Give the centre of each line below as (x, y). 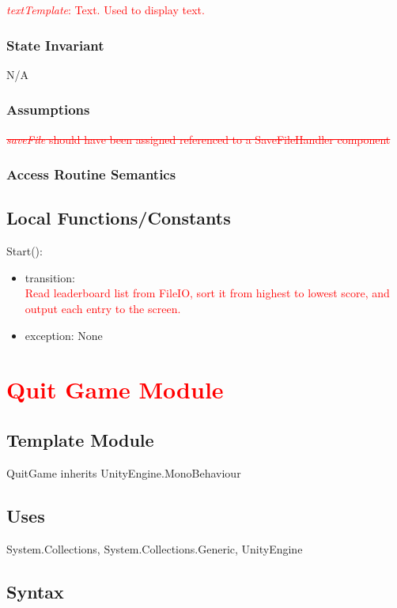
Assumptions (48, 110)
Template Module (80, 440)
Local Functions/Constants (119, 218)
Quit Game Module (115, 389)
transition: (50, 277)
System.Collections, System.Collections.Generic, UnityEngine (155, 548)
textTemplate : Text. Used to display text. (106, 9)
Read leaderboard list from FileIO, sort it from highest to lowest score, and (207, 293)
